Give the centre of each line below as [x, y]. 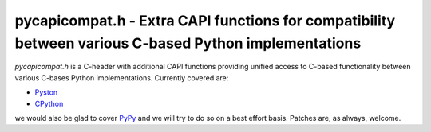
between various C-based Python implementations [188, 43]
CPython [49, 103]
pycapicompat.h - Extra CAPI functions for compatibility [205, 21]
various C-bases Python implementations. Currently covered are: [122, 78]
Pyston [46, 92]
